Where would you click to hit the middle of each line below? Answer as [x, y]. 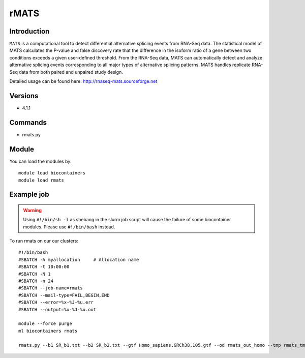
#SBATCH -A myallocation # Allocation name [79, 260]
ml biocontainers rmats [48, 331]
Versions [24, 96]
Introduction [29, 31]
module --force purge [45, 324]
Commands [28, 122]
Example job [29, 195]
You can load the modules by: [41, 161]
